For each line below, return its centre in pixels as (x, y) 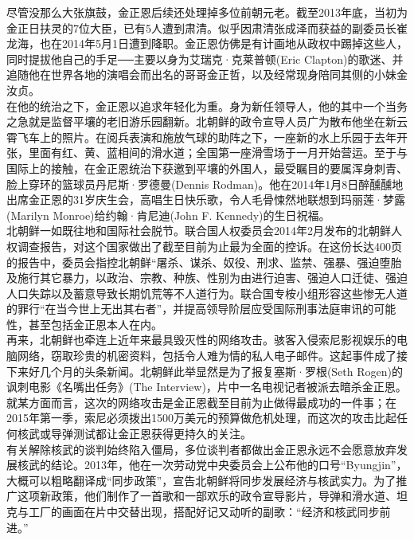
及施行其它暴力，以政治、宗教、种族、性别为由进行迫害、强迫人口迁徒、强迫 (207, 278)
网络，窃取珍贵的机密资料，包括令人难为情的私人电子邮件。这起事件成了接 (212, 356)
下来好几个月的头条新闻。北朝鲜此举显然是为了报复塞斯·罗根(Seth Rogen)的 (205, 371)
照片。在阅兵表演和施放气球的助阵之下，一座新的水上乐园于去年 (229, 137)
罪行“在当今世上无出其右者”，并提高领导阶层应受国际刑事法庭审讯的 (195, 309)
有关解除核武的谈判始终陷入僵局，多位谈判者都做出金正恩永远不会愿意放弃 (201, 449)
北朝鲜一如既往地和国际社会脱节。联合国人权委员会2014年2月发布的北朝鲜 (199, 231)
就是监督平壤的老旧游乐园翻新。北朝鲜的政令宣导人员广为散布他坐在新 (212, 121)
